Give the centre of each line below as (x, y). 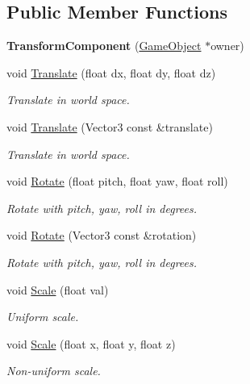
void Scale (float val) (58, 289)
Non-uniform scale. (54, 371)
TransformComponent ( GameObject (104, 46)
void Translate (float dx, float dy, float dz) (111, 72)
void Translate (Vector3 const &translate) (110, 126)
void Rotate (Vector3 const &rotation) (102, 235)
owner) (227, 46)
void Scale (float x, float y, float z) (91, 343)
